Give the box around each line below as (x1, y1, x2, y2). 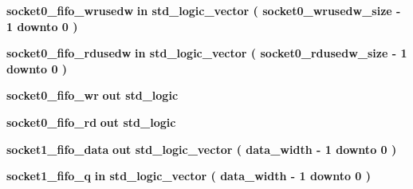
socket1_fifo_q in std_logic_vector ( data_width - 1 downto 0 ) (6, 167, 372, 184)
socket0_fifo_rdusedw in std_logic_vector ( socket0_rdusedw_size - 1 (6, 45, 407, 61)
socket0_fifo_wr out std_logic (6, 87, 179, 104)
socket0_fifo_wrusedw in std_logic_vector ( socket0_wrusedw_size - (6, 2, 401, 18)
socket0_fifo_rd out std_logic (6, 113, 176, 130)
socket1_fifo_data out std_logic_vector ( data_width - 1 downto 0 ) (6, 140, 397, 157)
